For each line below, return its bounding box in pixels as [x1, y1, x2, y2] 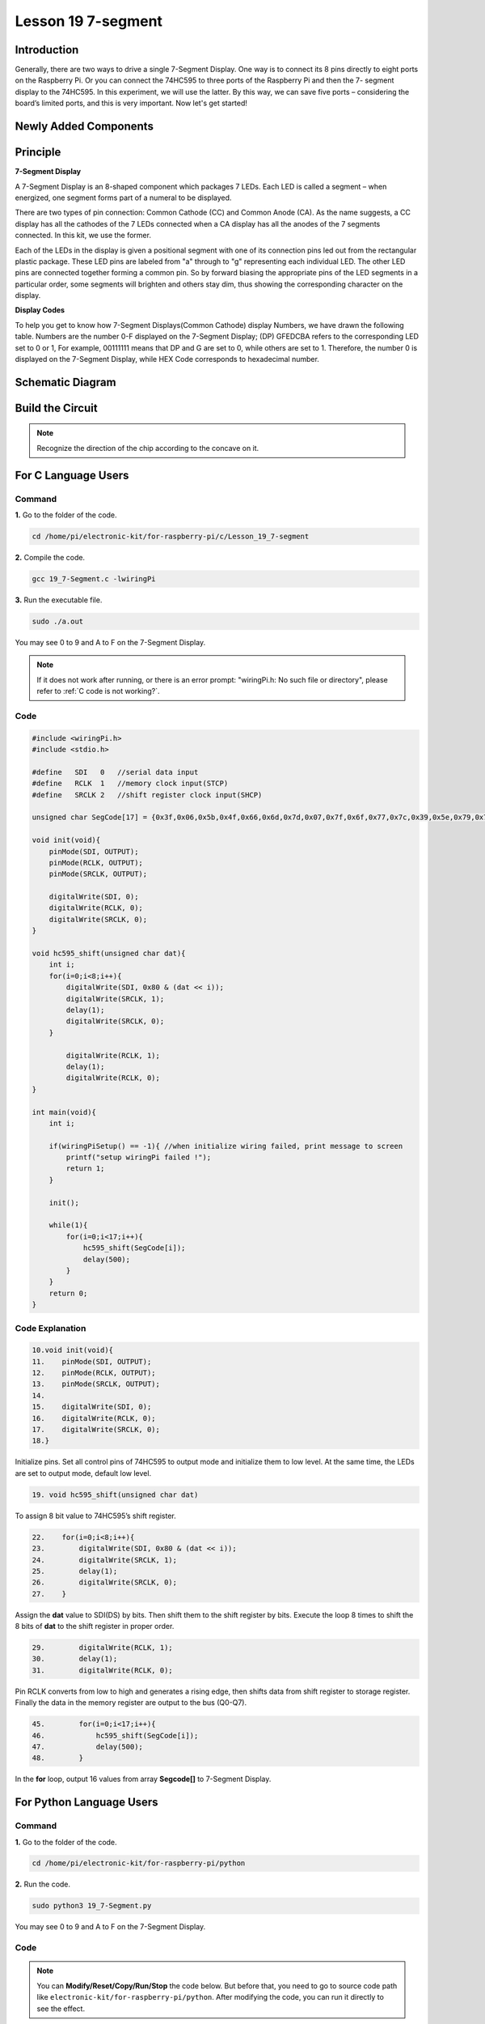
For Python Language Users [15, 1796, 158, 1809]
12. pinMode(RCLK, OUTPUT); [32, 1368, 157, 1378]
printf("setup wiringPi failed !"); [65, 1153, 212, 1162]
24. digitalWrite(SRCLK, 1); [32, 1555, 178, 1564]
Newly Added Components [15, 120, 154, 134]
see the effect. [36, 2004, 85, 2013]
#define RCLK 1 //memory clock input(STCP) [32, 779, 229, 789]
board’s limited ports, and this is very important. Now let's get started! [15, 98, 248, 108]
